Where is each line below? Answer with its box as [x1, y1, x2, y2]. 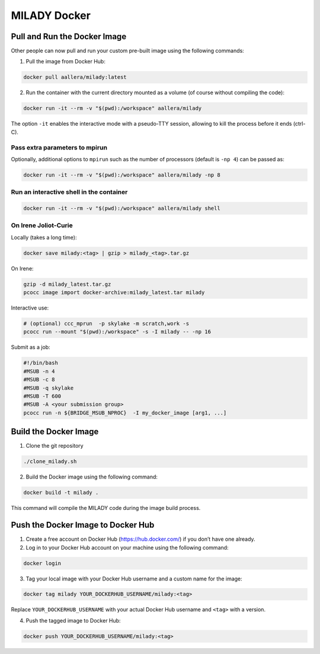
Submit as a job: [11, 344, 50, 351]
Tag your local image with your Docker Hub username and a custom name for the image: [25, 575, 242, 582]
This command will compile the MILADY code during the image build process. [11, 505, 201, 512]
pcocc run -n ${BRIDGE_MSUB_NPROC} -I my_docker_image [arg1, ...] [23, 409, 227, 416]
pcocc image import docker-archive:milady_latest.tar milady [23, 289, 205, 296]
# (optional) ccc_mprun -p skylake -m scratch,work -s [23, 320, 190, 327]
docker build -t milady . [23, 489, 99, 496]
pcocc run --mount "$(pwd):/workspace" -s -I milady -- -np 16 [23, 328, 212, 335]
